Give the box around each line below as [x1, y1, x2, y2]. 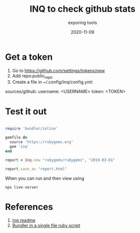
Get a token [5, 51, 53, 62]
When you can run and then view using [5, 175, 84, 181]
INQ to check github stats [29, 3, 136, 15]
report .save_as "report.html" [5, 166, 67, 171]
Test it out [5, 106, 47, 117]
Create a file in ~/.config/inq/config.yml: [12, 79, 93, 85]
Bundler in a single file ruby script [12, 223, 81, 229]
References [5, 201, 53, 212]
